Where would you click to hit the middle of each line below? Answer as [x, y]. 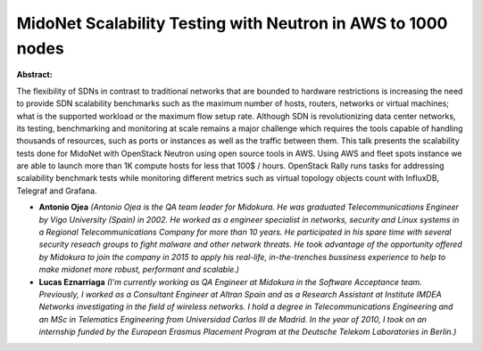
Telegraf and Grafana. [57, 191]
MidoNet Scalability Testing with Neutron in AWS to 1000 [232, 23]
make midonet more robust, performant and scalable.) [139, 269]
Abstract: [34, 75]
